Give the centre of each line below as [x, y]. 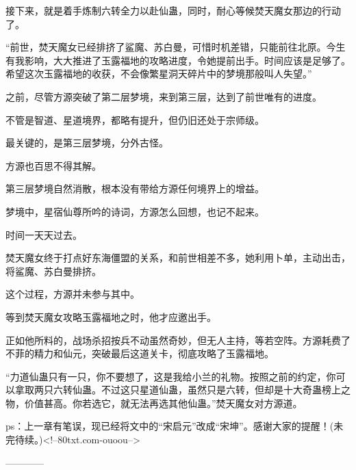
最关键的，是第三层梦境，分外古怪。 [87, 143]
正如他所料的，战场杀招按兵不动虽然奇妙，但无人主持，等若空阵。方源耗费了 [178, 340]
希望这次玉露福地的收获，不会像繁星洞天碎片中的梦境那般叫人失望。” [159, 74]
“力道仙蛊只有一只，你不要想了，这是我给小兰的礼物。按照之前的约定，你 [171, 376]
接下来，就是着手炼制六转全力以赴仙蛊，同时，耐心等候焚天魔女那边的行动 [173, 10]
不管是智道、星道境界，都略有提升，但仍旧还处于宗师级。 [135, 119]
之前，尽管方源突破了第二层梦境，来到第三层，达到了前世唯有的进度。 [164, 96]
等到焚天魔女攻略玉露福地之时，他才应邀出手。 [111, 316]
